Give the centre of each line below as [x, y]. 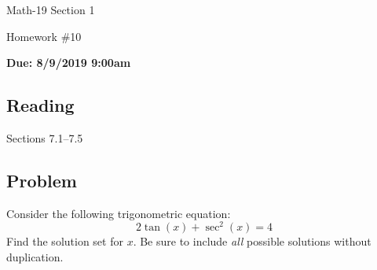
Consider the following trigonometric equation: [119, 213]
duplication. [35, 257]
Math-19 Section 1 [51, 9]
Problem [42, 180]
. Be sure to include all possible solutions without [252, 241]
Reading [40, 105]
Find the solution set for [65, 241]
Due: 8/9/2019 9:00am [69, 63]
